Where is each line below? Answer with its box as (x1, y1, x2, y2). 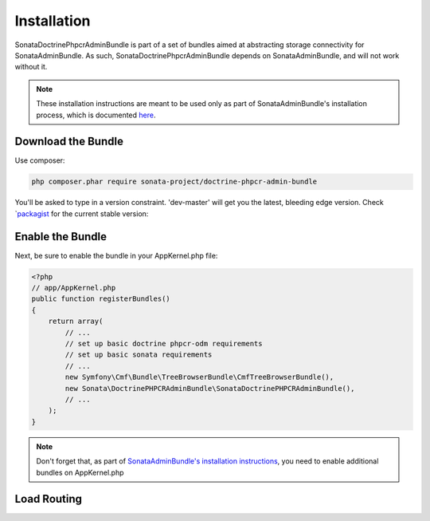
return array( (48, 317, 104, 326)
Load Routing (14, 492, 83, 506)
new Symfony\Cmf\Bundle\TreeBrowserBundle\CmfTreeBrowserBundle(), (64, 373, 334, 382)
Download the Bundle (14, 135, 123, 148)
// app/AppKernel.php (31, 283, 116, 293)
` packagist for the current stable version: (14, 208, 149, 219)
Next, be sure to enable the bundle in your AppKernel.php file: (14, 251, 218, 260)
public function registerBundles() (31, 294, 170, 303)
